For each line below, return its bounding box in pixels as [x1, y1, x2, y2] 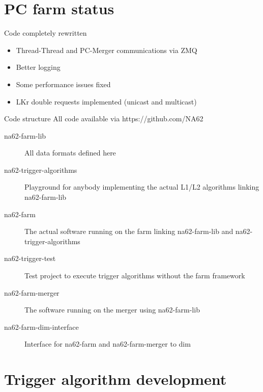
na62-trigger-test [4, 253, 56, 264]
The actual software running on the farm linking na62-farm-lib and [24, 226, 233, 237]
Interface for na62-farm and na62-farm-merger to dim [24, 338, 191, 349]
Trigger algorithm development [4, 369, 227, 389]
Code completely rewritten [4, 28, 87, 38]
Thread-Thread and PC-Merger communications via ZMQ [16, 44, 197, 55]
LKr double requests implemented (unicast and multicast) [16, 96, 197, 107]
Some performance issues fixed [16, 79, 111, 89]
